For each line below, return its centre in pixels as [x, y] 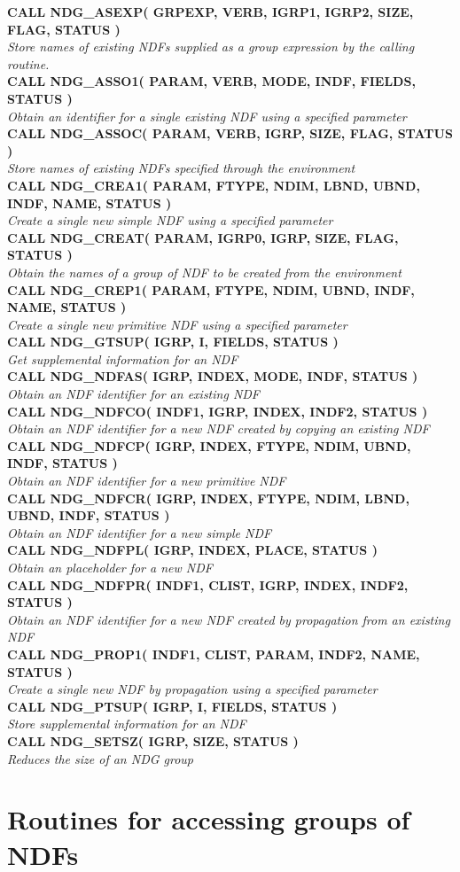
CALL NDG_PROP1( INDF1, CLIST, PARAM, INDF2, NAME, [214, 654]
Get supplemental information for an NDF [123, 358]
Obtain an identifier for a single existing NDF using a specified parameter [207, 116]
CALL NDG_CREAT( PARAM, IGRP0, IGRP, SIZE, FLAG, [203, 237]
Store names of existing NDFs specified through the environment [181, 168]
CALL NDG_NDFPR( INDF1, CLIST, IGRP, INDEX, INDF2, [208, 584]
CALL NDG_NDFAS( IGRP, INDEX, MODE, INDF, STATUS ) [213, 376]
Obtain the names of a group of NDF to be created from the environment [204, 272]
